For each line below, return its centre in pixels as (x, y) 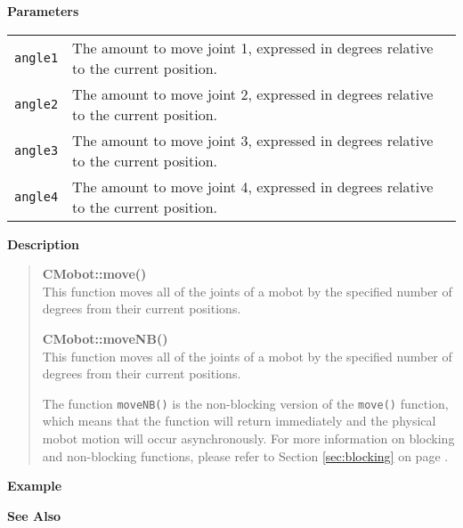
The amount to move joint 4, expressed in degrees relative (253, 186)
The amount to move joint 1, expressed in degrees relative (253, 47)
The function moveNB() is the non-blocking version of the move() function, (245, 403)
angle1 (37, 57)
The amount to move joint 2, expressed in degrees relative (253, 93)
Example (35, 486)
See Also (34, 515)
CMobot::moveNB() (105, 338)
